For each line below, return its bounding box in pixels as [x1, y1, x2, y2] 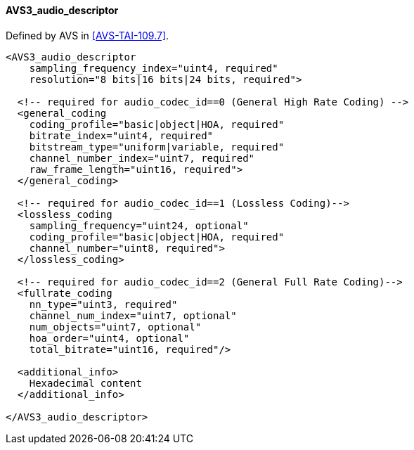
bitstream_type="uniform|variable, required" [29, 141, 285, 153]
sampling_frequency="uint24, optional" [29, 219, 249, 231]
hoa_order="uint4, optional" [29, 332, 190, 344]
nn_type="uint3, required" [29, 298, 178, 310]
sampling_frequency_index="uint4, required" [29, 62, 278, 74]
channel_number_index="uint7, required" [29, 152, 255, 164]
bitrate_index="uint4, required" [29, 129, 214, 141]
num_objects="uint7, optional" [29, 321, 202, 333]
